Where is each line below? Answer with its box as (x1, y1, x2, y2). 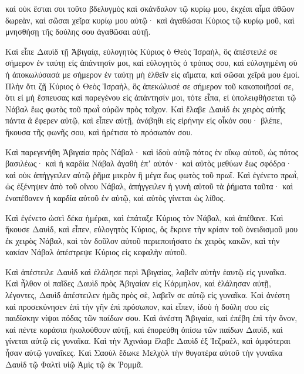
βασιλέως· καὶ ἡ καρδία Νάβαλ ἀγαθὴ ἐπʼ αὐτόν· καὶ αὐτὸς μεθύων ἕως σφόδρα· (5, 157, 292, 169)
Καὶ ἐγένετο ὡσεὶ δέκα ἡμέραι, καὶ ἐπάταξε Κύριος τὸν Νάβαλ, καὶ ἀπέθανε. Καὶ (5, 211, 283, 223)
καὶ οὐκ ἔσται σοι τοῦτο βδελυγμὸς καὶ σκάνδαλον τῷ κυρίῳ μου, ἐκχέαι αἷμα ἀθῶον (5, 2, 295, 14)
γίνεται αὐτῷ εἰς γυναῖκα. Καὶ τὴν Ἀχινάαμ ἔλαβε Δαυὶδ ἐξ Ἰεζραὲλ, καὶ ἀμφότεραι (5, 335, 291, 347)
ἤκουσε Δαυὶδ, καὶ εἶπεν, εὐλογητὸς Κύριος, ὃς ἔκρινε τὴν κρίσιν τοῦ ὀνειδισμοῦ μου (5, 223, 298, 235)
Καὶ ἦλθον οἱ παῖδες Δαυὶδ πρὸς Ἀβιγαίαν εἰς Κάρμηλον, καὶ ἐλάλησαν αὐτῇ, (5, 277, 271, 289)
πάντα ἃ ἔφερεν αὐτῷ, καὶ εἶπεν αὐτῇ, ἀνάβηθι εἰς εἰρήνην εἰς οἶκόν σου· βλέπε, (5, 114, 282, 126)
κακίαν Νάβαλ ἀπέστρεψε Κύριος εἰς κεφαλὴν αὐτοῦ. (5, 246, 187, 258)
